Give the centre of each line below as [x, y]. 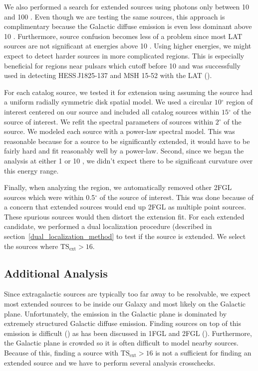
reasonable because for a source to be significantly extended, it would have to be [127, 141]
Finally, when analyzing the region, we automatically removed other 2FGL [118, 187]
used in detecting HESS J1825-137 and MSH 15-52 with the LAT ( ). [108, 75]
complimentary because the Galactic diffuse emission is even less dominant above [128, 26]
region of [240, 102]
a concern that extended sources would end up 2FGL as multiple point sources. [125, 207]
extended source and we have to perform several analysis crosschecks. [110, 362]
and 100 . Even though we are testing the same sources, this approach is [115, 16]
